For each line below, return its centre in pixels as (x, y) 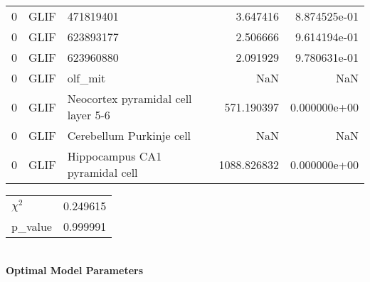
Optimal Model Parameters (75, 270)
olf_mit (86, 78)
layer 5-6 (89, 115)
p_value (32, 226)
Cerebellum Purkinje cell (129, 135)
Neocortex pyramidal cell (129, 98)
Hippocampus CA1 (115, 156)
